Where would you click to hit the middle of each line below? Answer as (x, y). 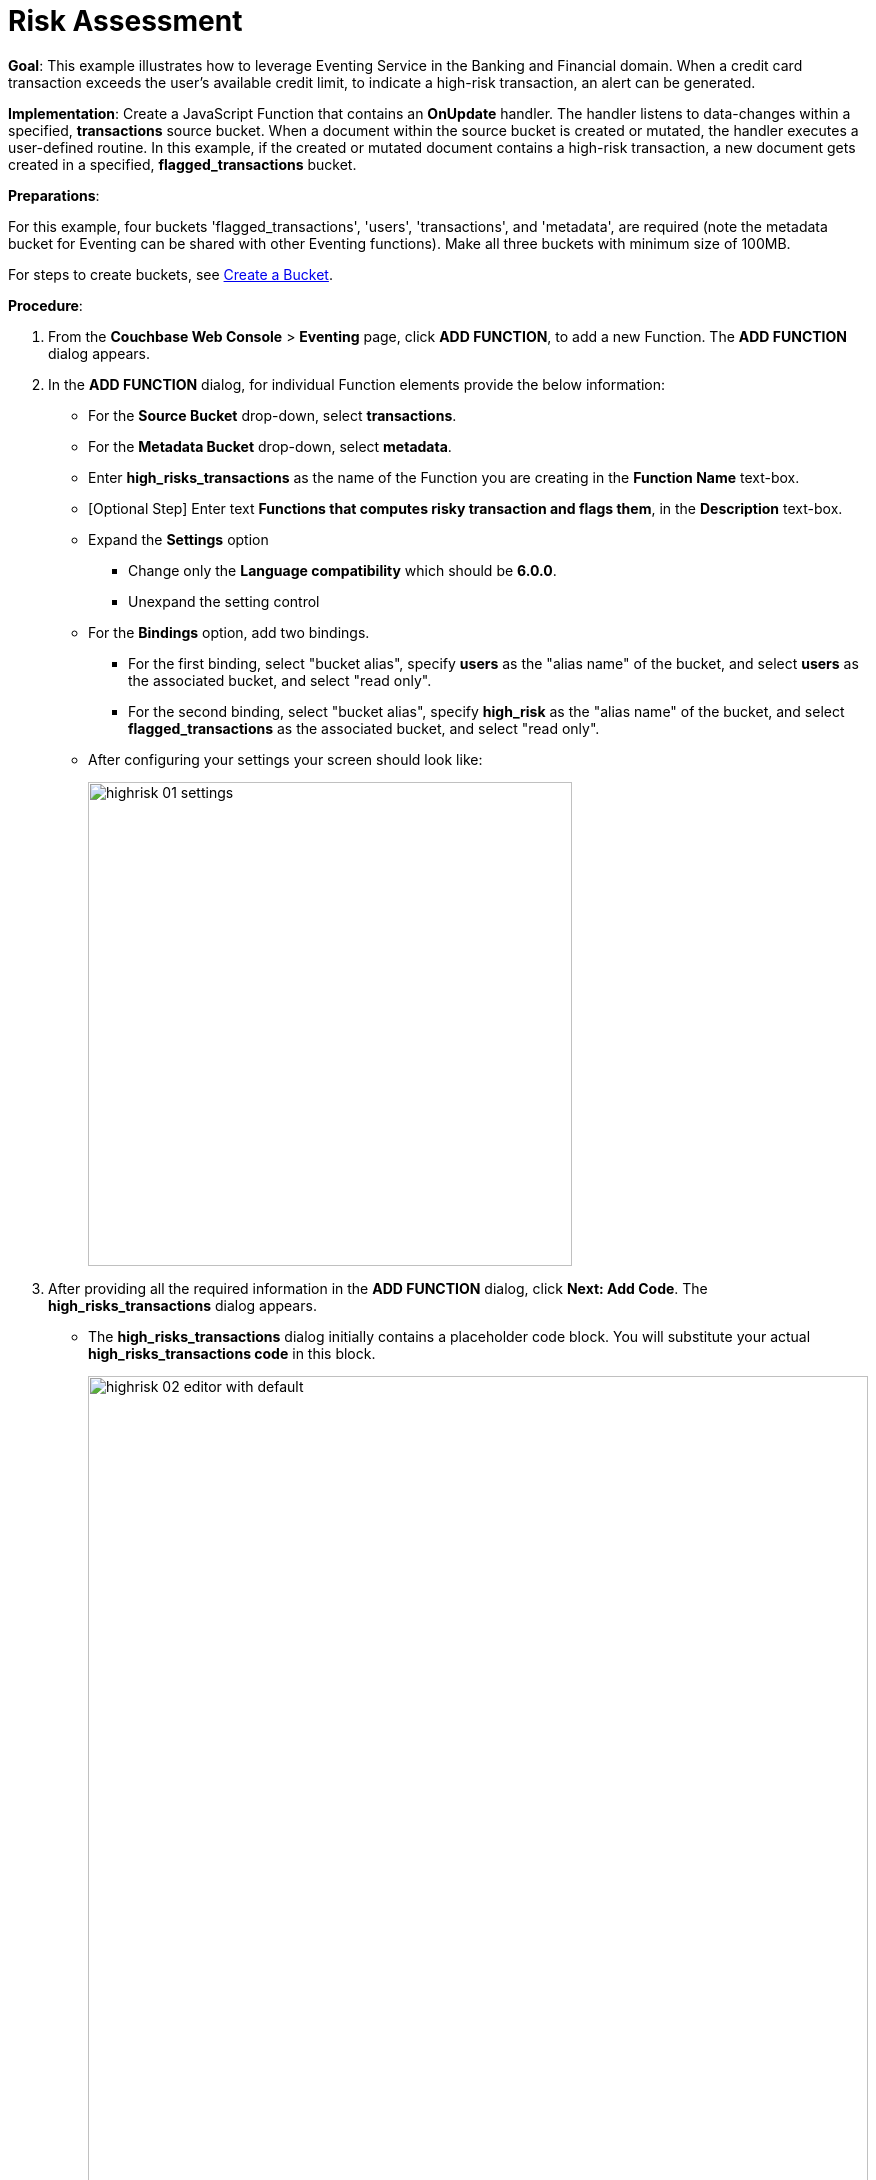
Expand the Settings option (178, 539)
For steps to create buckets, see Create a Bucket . (170, 274)
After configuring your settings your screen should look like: (285, 759)
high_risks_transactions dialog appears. (182, 1305)
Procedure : (45, 305)
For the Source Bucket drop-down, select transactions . (272, 415)
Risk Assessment (125, 21)
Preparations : (54, 195)
